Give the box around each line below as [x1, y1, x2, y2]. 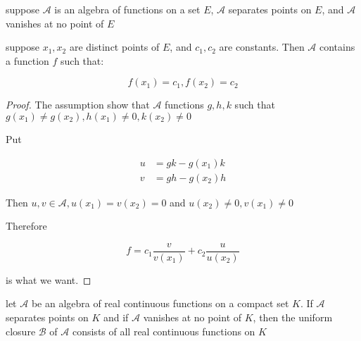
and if [103, 310, 129, 325]
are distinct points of [69, 39, 160, 54]
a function [6, 53, 49, 68]
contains [319, 39, 355, 54]
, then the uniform [253, 310, 333, 325]
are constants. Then [219, 39, 305, 54]
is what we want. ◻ [6, 272, 91, 287]
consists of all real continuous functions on [72, 323, 255, 338]
